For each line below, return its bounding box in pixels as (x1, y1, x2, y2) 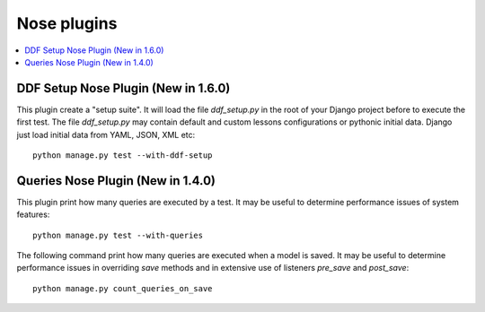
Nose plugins (16, 13, 118, 33)
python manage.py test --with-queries (32, 230, 204, 240)
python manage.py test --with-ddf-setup (32, 151, 213, 160)
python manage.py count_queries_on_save (32, 283, 213, 293)
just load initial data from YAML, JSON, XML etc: (16, 129, 196, 140)
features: (16, 209, 50, 220)
